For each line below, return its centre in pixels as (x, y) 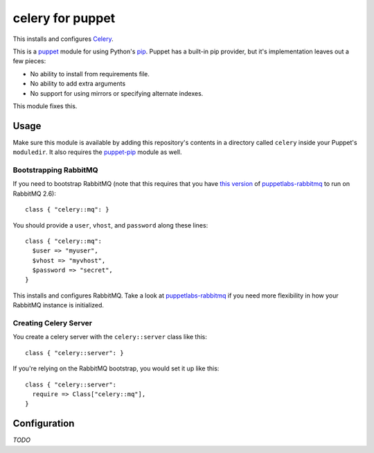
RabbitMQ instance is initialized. (58, 305)
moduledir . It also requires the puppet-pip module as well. (97, 152)
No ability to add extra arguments (78, 84)
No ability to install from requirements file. (90, 74)
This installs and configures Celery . (63, 39)
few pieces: (29, 61)
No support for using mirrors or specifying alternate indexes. (117, 93)
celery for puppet (64, 18)
